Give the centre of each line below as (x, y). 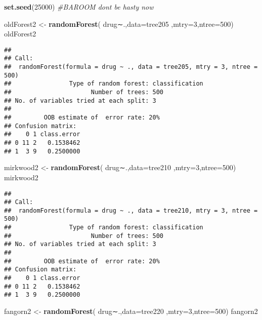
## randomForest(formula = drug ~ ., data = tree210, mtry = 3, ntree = (131, 210)
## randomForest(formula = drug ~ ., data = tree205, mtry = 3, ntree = (131, 67)
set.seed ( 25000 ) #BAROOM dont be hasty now (79, 7)
